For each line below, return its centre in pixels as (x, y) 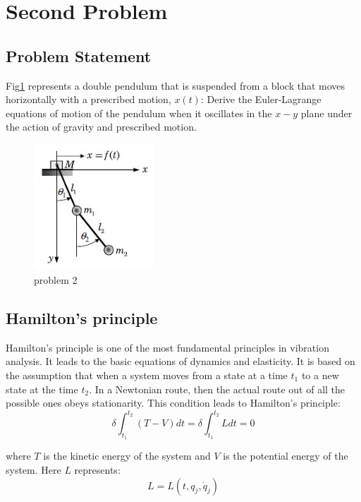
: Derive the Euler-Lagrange (261, 99)
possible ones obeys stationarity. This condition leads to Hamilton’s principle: (173, 403)
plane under (326, 113)
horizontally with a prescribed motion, (88, 99)
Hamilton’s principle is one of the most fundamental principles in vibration (167, 347)
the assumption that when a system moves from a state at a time (147, 375)
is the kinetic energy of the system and (127, 456)
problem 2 (56, 279)
